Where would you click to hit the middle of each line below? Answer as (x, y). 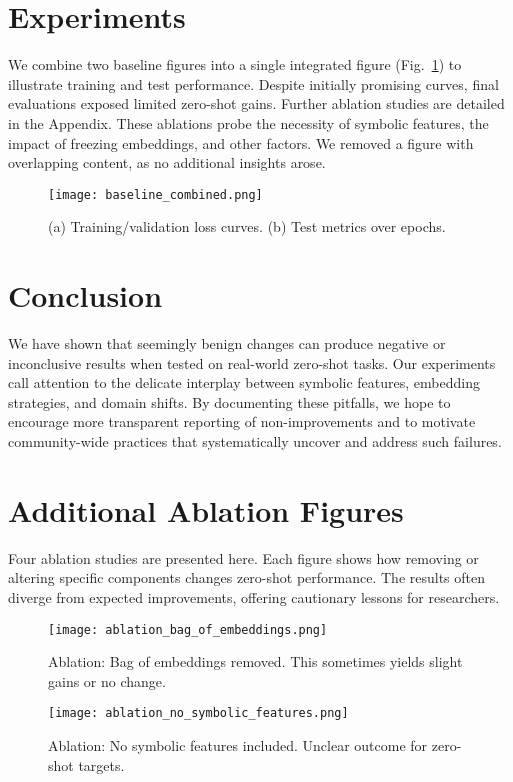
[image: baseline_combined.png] (155, 194)
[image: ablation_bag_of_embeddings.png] (188, 629)
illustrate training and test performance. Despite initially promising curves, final (253, 83)
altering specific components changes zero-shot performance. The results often (247, 577)
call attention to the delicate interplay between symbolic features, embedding (244, 382)
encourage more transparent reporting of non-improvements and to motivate (242, 421)
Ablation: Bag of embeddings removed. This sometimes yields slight (255, 661)
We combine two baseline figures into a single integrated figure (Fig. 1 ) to (235, 64)
